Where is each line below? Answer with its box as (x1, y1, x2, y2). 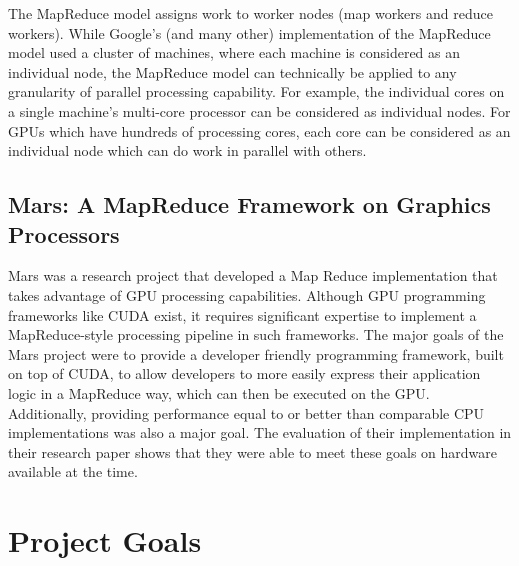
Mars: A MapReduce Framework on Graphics (8, 189, 491, 220)
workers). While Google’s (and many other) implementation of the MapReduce (8, 22, 491, 43)
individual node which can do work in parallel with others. (8, 140, 367, 161)
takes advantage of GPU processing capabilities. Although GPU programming (8, 284, 486, 305)
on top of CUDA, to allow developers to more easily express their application (8, 363, 481, 384)
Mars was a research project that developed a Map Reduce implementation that (8, 265, 498, 286)
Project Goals (8, 520, 202, 561)
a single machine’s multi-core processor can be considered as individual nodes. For (8, 100, 511, 121)
